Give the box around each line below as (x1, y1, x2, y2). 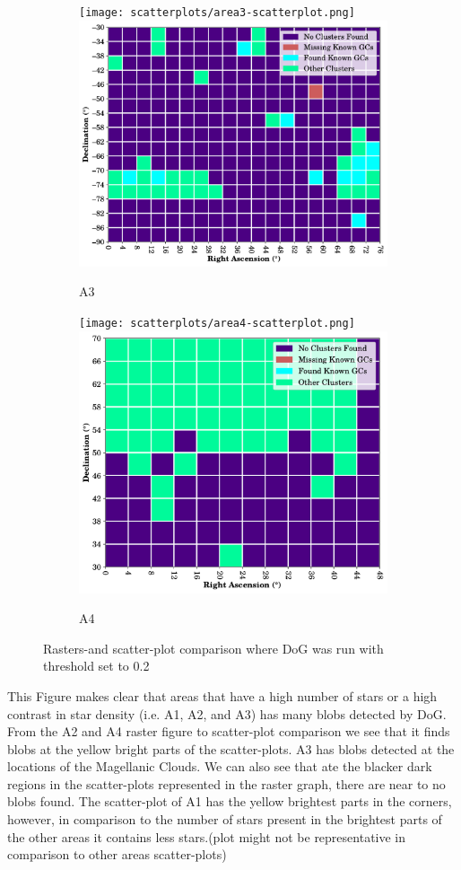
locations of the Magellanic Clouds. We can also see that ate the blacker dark (7, 757, 432, 776)
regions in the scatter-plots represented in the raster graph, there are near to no (7, 774, 446, 793)
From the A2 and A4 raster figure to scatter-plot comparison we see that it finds (7, 722, 450, 741)
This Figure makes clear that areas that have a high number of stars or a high (7, 686, 438, 705)
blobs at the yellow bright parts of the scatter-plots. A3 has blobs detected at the (7, 739, 455, 758)
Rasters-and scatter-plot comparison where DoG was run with (43, 638, 384, 657)
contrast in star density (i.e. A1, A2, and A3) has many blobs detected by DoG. (7, 704, 447, 723)
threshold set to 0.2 (43, 656, 150, 675)
